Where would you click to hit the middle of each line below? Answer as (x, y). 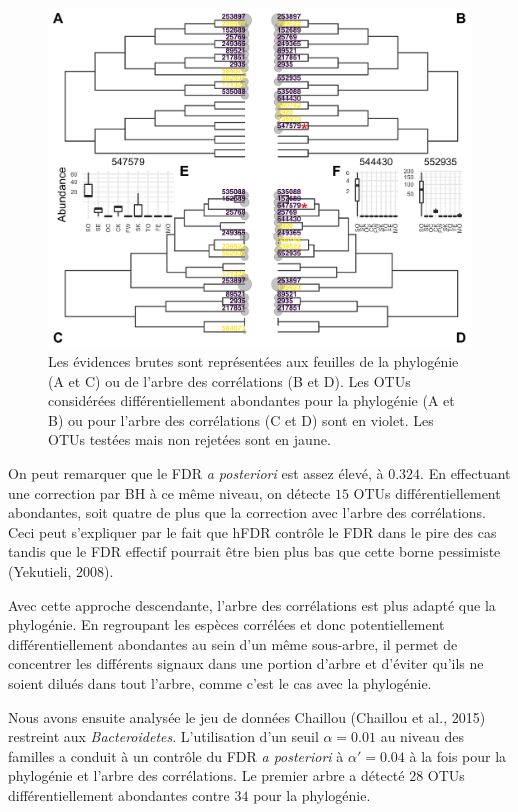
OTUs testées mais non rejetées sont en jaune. (189, 439)
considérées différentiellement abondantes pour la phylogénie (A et (251, 400)
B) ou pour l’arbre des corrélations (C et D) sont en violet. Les (241, 419)
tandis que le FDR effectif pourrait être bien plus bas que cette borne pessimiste (254, 551)
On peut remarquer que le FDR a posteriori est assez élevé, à (196, 473)
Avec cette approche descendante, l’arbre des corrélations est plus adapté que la (252, 604)
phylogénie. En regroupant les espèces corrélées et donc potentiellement (226, 624)
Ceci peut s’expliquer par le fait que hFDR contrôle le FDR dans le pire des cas (252, 531)
